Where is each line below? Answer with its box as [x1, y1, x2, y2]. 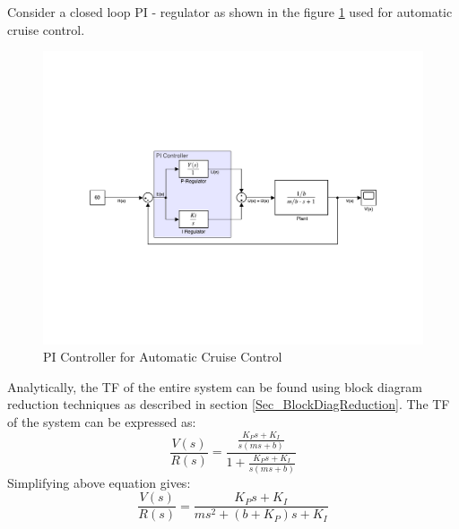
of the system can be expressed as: [7, 413, 196, 431]
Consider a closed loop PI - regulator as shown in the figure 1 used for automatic [7, 3, 453, 21]
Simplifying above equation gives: [7, 473, 191, 491]
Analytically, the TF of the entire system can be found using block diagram [7, 377, 422, 396]
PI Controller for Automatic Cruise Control [43, 347, 282, 366]
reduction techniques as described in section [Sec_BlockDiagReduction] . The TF [7, 395, 450, 414]
